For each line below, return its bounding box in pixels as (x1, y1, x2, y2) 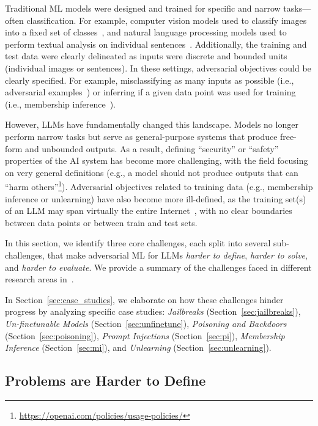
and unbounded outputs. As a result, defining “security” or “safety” (25, 142, 279, 155)
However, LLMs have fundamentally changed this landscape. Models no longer (5, 118, 298, 131)
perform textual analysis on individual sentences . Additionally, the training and (5, 37, 307, 50)
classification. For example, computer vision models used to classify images (26, 13, 307, 26)
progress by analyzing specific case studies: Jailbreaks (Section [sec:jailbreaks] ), (5, 305, 301, 318)
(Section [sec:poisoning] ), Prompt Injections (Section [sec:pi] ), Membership (5, 329, 285, 342)
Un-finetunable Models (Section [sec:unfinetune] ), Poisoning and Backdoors (5, 317, 287, 329)
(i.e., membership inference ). (5, 97, 116, 110)
